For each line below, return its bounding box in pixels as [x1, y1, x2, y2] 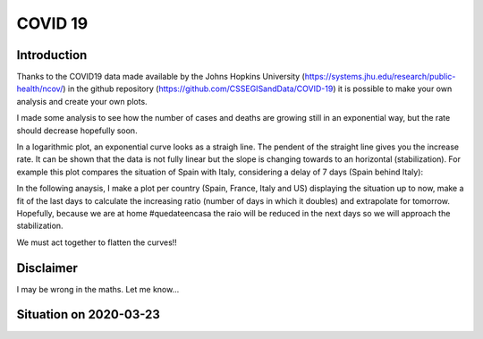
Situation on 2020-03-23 [16, 307, 161, 322]
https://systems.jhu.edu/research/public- [304, 72, 456, 82]
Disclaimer [16, 260, 78, 275]
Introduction [16, 47, 88, 63]
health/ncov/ [16, 83, 64, 94]
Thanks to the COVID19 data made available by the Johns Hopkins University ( [16, 72, 306, 82]
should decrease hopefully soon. [16, 125, 138, 136]
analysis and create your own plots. [16, 96, 148, 106]
